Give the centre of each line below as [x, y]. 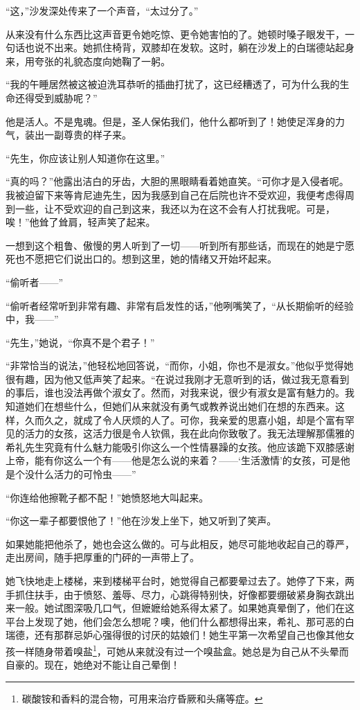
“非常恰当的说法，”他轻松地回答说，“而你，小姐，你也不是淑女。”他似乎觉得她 [180, 365]
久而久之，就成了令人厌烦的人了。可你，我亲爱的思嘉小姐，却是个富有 [184, 419]
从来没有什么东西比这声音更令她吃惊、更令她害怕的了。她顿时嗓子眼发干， [175, 34]
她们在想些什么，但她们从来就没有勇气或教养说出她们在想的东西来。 [180, 406]
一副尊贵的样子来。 [88, 135]
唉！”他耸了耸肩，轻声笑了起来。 [81, 222]
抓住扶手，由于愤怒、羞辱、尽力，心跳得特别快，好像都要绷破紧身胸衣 [175, 594]
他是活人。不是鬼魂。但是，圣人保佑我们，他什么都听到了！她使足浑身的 [170, 121]
